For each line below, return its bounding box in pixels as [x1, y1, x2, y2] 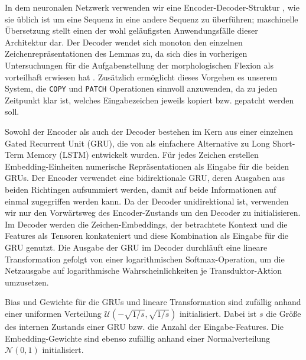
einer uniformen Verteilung [5, 307, 102, 319]
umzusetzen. [5, 275, 49, 288]
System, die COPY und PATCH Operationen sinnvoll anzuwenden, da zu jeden [5, 82, 278, 95]
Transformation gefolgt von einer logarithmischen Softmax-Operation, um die [5, 252, 285, 265]
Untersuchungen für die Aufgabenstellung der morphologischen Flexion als [5, 59, 274, 71]
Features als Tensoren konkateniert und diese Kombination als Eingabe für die [5, 229, 289, 242]
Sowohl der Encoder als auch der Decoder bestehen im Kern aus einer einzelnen [5, 125, 294, 137]
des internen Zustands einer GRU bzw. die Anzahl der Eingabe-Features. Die [5, 320, 284, 332]
